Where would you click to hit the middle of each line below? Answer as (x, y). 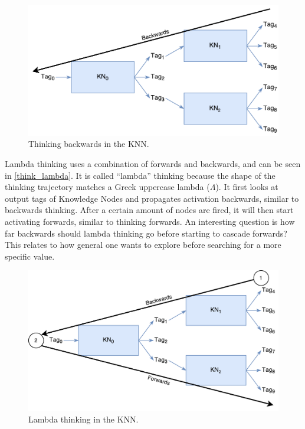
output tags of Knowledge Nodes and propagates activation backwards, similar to (152, 198)
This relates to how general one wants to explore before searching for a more (143, 245)
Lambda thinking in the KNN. (83, 419)
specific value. (30, 256)
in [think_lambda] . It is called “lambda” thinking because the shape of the (140, 175)
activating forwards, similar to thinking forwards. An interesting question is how (150, 221)
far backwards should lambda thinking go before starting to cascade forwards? (146, 233)
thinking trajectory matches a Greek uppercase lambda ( (107, 187)
